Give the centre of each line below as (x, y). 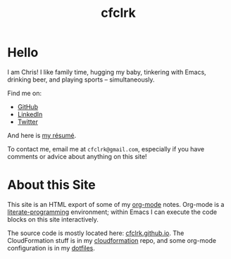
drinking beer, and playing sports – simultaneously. (81, 80)
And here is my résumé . (42, 135)
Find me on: (25, 93)
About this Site (52, 185)
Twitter (28, 122)
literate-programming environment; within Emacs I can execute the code (112, 212)
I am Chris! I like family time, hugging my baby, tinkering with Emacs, (107, 72)
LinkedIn (30, 114)
